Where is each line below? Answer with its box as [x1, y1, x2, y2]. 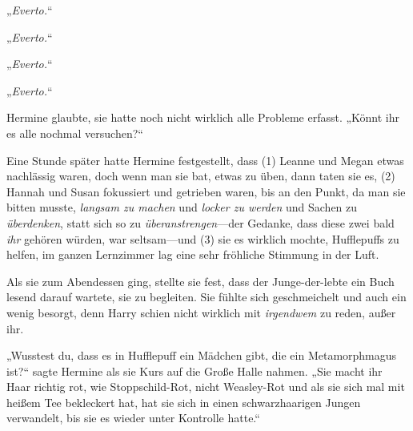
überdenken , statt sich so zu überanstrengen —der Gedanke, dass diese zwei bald [6, 214, 395, 231]
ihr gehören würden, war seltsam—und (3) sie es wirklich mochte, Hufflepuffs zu [6, 230, 399, 247]
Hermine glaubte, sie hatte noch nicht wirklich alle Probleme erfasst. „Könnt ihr [6, 109, 400, 126]
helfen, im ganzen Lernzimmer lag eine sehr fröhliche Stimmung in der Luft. [6, 246, 379, 263]
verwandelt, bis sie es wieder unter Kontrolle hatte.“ [6, 409, 260, 426]
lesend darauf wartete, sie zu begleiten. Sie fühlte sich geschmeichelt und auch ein [6, 288, 407, 305]
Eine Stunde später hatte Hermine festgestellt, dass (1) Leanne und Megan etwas [6, 151, 404, 168]
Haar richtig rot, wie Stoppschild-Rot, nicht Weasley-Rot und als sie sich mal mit [6, 378, 405, 395]
